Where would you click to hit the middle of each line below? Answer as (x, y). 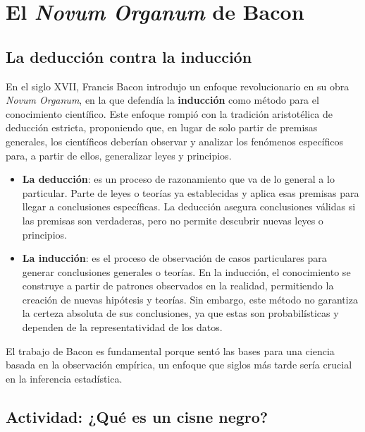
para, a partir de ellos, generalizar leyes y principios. (119, 155)
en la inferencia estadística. (64, 378)
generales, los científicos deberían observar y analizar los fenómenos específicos (175, 141)
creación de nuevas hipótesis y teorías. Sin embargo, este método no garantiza (190, 299)
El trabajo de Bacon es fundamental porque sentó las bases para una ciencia (170, 350)
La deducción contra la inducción (129, 56)
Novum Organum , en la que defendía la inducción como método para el (162, 100)
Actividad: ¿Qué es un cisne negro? (137, 416)
